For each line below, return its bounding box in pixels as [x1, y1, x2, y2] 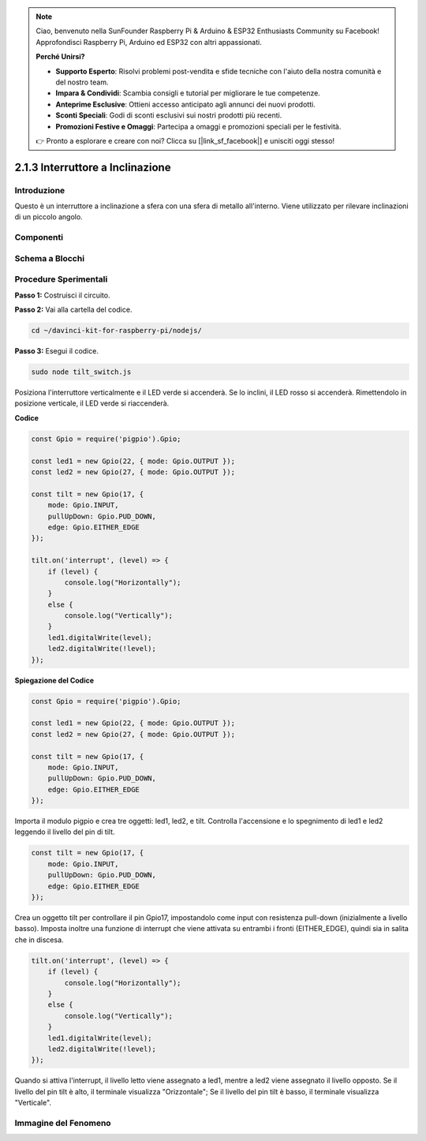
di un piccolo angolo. [14, 212, 83, 222]
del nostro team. [55, 77, 109, 87]
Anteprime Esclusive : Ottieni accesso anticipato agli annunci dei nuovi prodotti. [55, 99, 316, 109]
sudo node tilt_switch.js [31, 368, 132, 376]
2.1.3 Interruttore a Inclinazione [14, 160, 171, 174]
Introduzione [14, 185, 65, 196]
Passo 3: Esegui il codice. [14, 346, 99, 356]
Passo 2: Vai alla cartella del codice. [14, 305, 133, 315]
